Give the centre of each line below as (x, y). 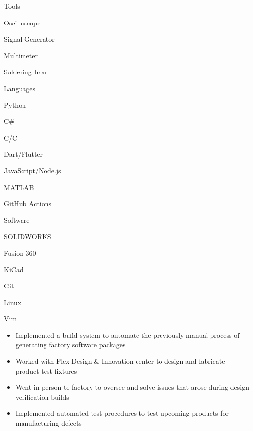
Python (15, 105)
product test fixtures (46, 371)
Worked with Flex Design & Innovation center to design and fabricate (120, 361)
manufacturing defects (48, 423)
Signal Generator (29, 39)
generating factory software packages (70, 345)
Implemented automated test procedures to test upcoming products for (122, 413)
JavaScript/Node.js (33, 170)
